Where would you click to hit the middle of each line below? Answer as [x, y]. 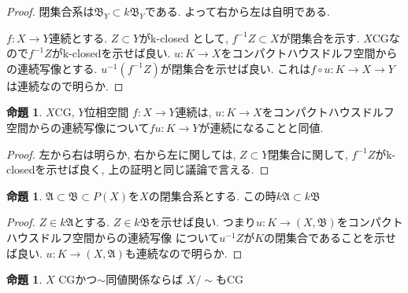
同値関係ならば [145, 279]
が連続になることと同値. [261, 127]
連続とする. [78, 37]
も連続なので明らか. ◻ [184, 253]
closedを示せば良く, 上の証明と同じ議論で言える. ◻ [138, 169]
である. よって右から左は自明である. [237, 11]
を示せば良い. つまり [203, 222]
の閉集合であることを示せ [330, 237]
